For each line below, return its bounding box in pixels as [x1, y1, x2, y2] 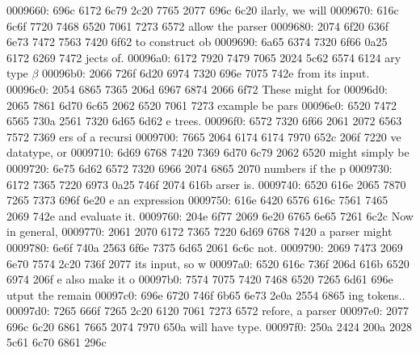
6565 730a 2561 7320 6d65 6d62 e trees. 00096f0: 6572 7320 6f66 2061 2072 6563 [6, 112, 402, 129]
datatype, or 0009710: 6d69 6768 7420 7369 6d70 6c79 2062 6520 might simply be [6, 144, 409, 161]
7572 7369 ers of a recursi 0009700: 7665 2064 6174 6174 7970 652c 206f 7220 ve [6, 128, 401, 145]
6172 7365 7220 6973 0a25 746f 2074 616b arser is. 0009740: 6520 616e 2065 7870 [6, 175, 406, 192]
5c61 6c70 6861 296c [6, 334, 107, 351]
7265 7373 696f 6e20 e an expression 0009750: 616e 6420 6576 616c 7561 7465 [6, 191, 388, 208]
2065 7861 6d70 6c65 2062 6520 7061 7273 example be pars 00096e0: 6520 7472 [6, 96, 397, 113]
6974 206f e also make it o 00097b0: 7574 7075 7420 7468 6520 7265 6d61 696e [6, 271, 393, 288]
